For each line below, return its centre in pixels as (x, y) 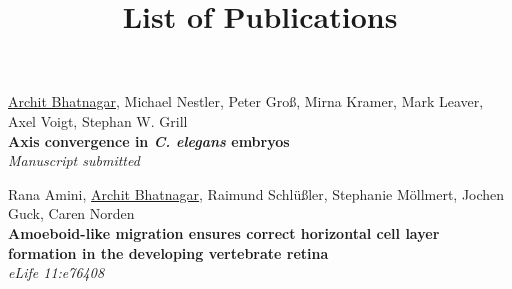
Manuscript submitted (74, 160)
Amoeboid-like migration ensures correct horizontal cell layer (224, 232)
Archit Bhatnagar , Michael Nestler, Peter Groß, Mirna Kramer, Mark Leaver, (246, 101)
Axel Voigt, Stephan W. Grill (98, 120)
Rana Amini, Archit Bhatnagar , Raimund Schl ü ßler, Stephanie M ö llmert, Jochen (256, 193)
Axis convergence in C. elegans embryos (149, 140)
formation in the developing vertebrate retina (168, 252)
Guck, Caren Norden (71, 213)
